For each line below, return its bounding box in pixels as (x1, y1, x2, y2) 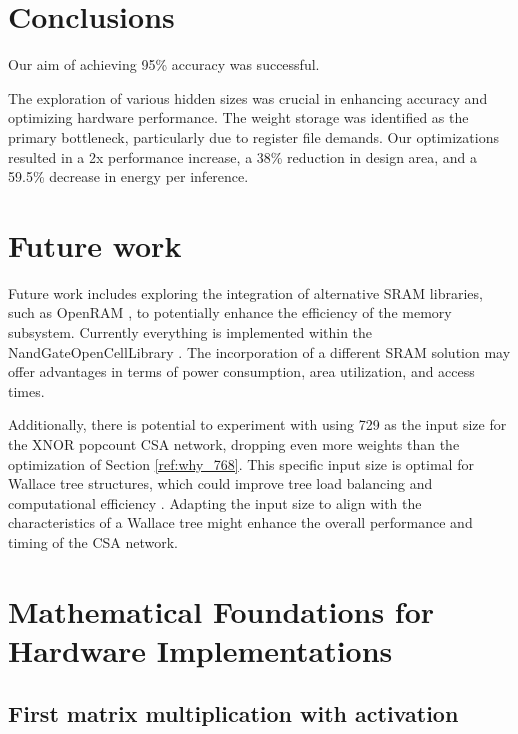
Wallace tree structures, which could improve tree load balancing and (8, 473, 433, 494)
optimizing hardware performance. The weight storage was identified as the (8, 107, 469, 128)
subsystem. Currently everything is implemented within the (8, 322, 373, 342)
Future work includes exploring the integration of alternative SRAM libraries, (8, 282, 483, 303)
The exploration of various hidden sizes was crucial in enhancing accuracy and (8, 87, 488, 108)
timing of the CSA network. (8, 531, 178, 552)
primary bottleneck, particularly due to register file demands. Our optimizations (8, 126, 499, 147)
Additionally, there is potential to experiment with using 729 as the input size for (8, 414, 507, 435)
